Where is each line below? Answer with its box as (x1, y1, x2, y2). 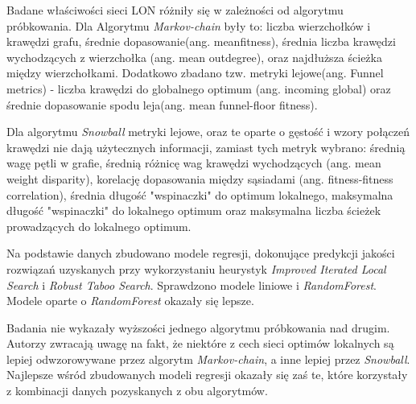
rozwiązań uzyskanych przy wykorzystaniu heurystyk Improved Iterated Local (6, 260, 386, 277)
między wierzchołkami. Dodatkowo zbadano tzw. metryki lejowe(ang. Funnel (6, 64, 384, 81)
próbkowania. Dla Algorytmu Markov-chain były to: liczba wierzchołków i (6, 17, 371, 34)
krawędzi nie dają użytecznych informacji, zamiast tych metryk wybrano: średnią (6, 138, 406, 155)
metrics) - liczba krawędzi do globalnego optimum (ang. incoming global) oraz (6, 80, 391, 97)
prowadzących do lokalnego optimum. (6, 217, 192, 234)
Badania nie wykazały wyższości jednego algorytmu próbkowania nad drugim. (6, 319, 390, 336)
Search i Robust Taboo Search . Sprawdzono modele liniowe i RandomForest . (6, 276, 377, 293)
